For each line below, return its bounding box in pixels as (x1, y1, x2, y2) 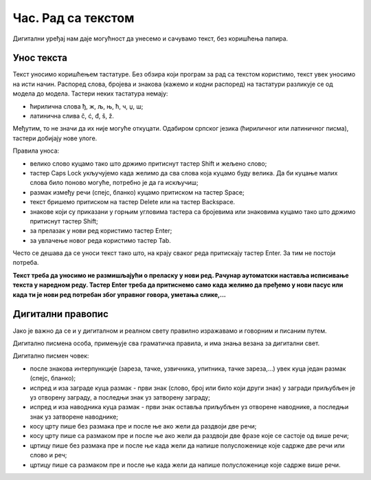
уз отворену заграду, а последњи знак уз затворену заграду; (30, 393, 211, 402)
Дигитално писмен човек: (12, 351, 89, 360)
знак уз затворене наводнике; (30, 413, 119, 421)
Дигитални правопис (12, 308, 109, 320)
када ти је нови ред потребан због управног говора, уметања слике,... (12, 290, 227, 298)
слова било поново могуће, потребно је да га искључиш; (30, 179, 199, 187)
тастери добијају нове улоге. (12, 134, 98, 142)
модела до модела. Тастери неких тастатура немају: (12, 89, 168, 98)
